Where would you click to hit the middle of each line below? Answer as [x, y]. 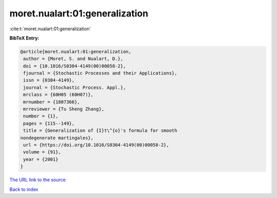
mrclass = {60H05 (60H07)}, [58, 95]
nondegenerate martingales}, [57, 138]
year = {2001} [41, 159]
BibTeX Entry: [24, 38]
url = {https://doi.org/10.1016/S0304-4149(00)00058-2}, [96, 145]
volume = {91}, [42, 152]
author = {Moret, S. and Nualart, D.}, [73, 59]
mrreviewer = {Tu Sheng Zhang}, [64, 109]
